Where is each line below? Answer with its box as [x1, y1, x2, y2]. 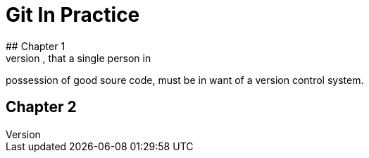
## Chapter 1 [6, 39, 65, 52]
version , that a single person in [6, 51, 151, 64]
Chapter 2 [6, 98, 77, 116]
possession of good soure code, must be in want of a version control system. [6, 73, 364, 86]
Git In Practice [6, 3, 140, 27]
